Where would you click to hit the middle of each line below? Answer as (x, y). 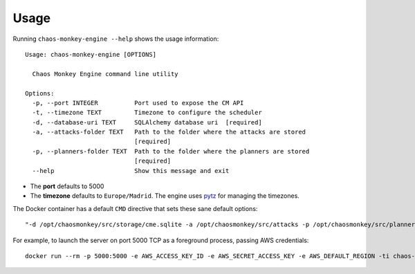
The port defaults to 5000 (67, 186)
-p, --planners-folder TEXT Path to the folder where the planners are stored (171, 151)
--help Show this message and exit (131, 171)
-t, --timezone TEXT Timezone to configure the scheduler (147, 113)
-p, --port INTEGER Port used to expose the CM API (138, 103)
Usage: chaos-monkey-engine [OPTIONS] (91, 54)
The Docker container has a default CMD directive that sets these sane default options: (135, 208)
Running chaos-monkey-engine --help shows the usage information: (116, 39)
